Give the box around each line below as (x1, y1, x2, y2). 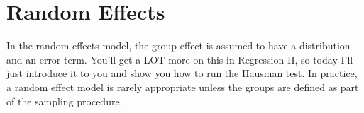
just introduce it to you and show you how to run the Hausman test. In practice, (6, 66, 358, 81)
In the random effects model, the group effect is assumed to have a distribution (6, 38, 351, 53)
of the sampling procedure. (6, 93, 123, 108)
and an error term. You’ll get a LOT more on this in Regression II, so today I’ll (6, 52, 353, 66)
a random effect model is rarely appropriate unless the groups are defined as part (6, 79, 359, 94)
